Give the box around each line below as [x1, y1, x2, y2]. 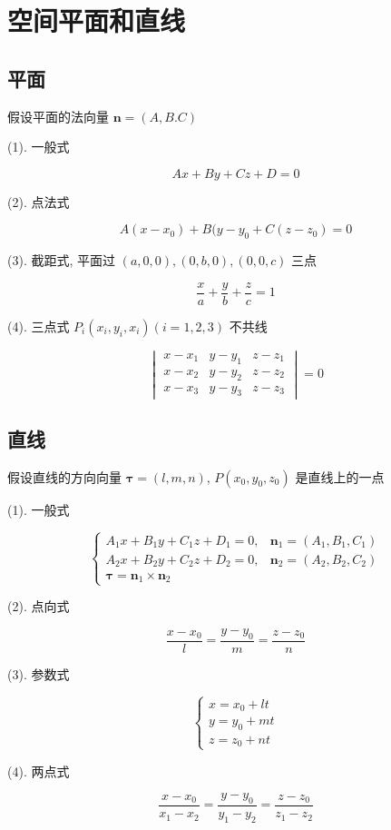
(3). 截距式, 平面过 [7, 251, 115, 270]
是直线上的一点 [295, 467, 385, 486]
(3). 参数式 [7, 664, 70, 683]
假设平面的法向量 [7, 106, 109, 125]
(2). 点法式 [7, 192, 70, 211]
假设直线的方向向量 [7, 467, 122, 486]
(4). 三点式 [7, 316, 70, 335]
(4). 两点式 [7, 761, 70, 780]
